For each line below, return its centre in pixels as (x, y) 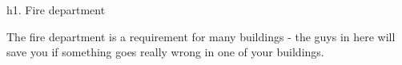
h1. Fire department (56, 10)
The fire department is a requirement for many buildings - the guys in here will (201, 36)
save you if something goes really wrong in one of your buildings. (165, 52)
